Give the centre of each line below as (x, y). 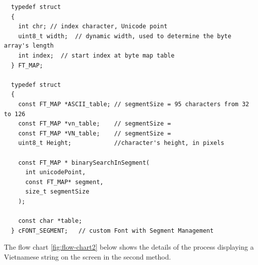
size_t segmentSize (57, 192)
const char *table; (50, 221)
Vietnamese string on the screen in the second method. (88, 256)
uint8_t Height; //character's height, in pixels (121, 143)
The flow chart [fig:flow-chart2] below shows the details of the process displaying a (129, 247)
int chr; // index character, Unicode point (93, 27)
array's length (29, 46)
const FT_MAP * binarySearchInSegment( (84, 163)
